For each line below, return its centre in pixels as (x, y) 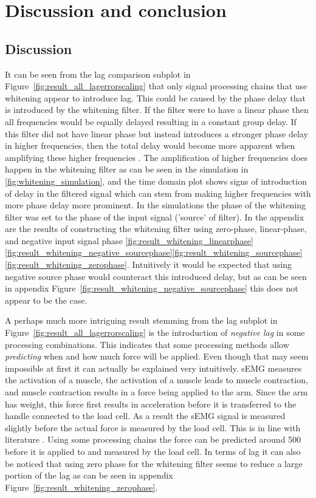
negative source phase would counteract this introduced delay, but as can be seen (156, 276)
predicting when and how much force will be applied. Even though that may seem (157, 356)
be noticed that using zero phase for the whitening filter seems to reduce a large (154, 463)
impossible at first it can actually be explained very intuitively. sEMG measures (153, 368)
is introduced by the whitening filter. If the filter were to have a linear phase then (157, 110)
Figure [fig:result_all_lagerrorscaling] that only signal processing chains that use (156, 86)
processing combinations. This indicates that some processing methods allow (147, 344)
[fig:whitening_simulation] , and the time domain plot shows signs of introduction (156, 181)
